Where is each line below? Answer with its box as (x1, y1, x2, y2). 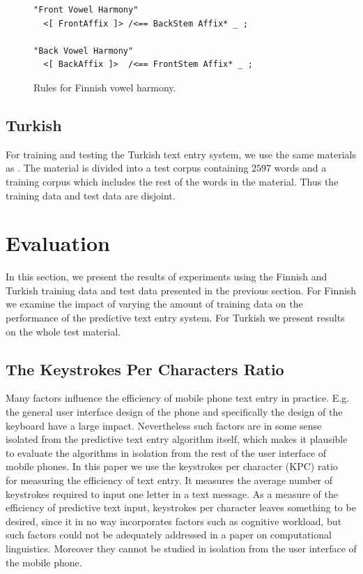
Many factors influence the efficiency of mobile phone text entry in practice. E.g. (6, 391, 350, 405)
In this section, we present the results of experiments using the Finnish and (6, 269, 327, 284)
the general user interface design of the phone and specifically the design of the (6, 405, 343, 419)
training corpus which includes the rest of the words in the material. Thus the (6, 174, 339, 188)
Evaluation (6, 229, 110, 257)
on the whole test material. (6, 324, 121, 338)
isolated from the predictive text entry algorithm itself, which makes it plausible (6, 432, 348, 446)
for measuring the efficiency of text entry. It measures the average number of (6, 473, 333, 487)
